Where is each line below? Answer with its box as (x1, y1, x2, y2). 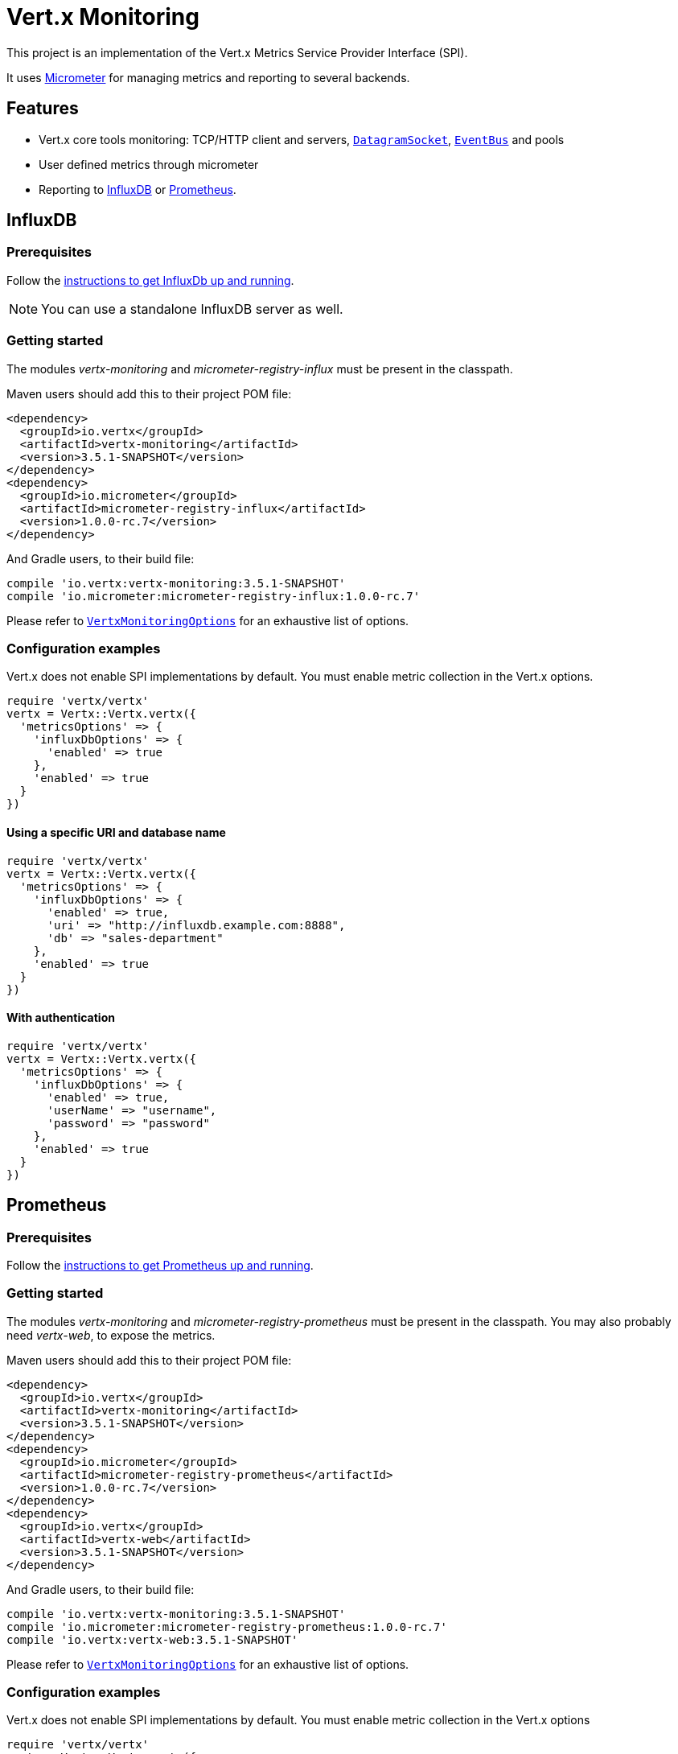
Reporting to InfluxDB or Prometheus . (39, 182, 236, 196)
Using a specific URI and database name (6, 825, 226, 839)
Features (6, 98, 79, 119)
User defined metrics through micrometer (39, 157, 259, 171)
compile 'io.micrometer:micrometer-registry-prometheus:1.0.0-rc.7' (6, 1620, 447, 1633)
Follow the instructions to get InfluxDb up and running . (6, 273, 294, 287)
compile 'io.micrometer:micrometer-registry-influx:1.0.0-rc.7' (6, 589, 421, 603)
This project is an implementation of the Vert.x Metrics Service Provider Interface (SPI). (6, 45, 468, 60)
